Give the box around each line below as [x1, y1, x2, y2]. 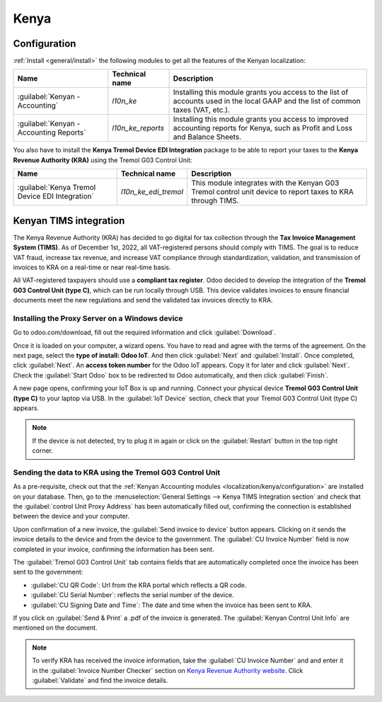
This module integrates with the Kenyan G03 [191, 178, 340, 188]
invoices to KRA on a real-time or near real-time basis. [13, 263, 171, 271]
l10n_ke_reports [112, 123, 165, 133]
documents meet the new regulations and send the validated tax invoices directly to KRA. [13, 296, 273, 305]
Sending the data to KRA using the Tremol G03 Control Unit [13, 468, 221, 477]
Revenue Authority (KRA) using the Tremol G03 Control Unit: [13, 156, 192, 164]
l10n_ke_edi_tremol [120, 187, 184, 197]
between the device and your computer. [13, 512, 130, 521]
